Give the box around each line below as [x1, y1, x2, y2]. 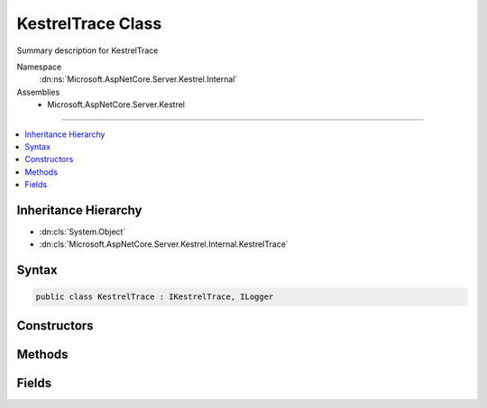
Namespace [16, 61, 62, 72]
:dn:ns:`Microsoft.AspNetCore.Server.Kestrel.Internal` [39, 74, 238, 85]
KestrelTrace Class [16, 14, 162, 33]
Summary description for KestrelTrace [16, 45, 159, 56]
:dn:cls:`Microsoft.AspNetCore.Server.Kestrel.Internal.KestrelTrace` [39, 239, 289, 249]
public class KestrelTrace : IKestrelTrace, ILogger [35, 292, 274, 302]
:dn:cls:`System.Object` [39, 226, 126, 237]
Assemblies [16, 86, 60, 97]
